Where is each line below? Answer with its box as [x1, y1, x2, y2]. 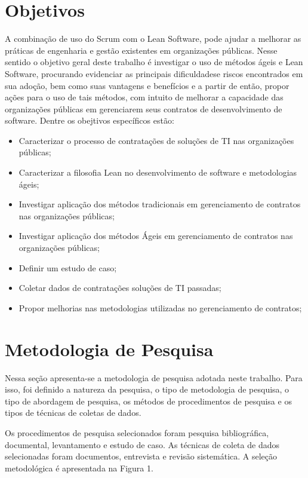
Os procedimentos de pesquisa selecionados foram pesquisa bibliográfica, [5, 426, 269, 439]
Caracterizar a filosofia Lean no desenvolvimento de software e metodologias [19, 166, 297, 179]
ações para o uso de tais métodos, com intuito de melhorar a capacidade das [5, 91, 284, 103]
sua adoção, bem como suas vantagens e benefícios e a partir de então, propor [5, 79, 289, 91]
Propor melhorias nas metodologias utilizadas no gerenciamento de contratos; [19, 301, 302, 314]
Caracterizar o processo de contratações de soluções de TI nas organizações [19, 134, 294, 146]
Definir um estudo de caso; [19, 261, 117, 274]
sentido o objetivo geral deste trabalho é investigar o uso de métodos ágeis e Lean [5, 56, 303, 68]
